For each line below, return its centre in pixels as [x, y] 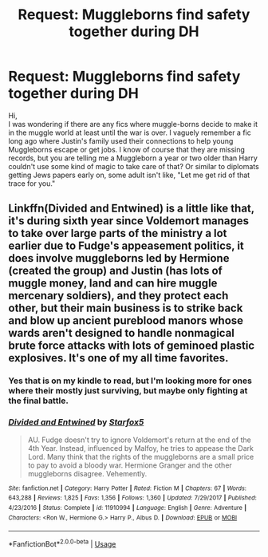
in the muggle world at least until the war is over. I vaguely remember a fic [130, 132]
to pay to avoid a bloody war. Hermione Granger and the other [130, 465]
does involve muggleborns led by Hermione [119, 258]
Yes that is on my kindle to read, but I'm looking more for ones [130, 381]
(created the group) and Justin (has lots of [116, 271]
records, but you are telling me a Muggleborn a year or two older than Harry [133, 158]
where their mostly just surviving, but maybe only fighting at [128, 391]
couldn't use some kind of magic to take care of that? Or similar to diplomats [134, 166]
